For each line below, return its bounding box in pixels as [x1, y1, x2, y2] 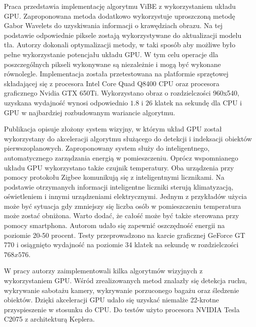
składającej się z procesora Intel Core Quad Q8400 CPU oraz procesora [4, 78, 220, 88]
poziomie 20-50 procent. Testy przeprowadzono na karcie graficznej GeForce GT [4, 229, 245, 240]
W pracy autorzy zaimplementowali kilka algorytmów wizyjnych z [4, 265, 203, 276]
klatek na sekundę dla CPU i [155, 97, 242, 107]
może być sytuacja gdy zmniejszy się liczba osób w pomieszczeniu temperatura [4, 200, 241, 211]
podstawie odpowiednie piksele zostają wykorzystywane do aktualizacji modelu [4, 30, 242, 40]
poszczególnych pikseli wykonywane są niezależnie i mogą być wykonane [4, 59, 221, 69]
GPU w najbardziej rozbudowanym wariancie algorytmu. [4, 107, 175, 117]
